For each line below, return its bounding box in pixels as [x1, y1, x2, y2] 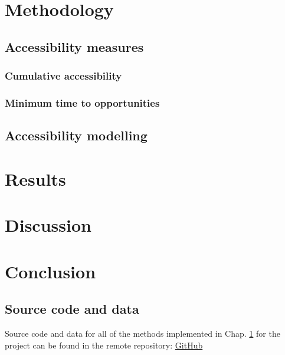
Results [5, 166, 66, 190]
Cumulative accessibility [5, 68, 122, 83]
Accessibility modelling [5, 126, 148, 144]
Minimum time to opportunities [5, 95, 160, 110]
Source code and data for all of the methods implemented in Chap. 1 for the [5, 327, 280, 339]
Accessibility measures [5, 37, 144, 55]
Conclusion [5, 259, 96, 283]
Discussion [5, 213, 91, 237]
